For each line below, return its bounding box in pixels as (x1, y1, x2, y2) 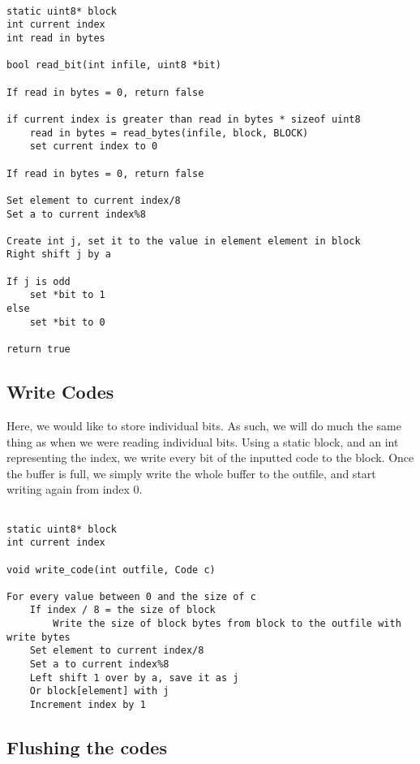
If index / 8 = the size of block (29, 604, 216, 616)
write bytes (6, 631, 71, 643)
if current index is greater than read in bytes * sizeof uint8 (6, 113, 361, 125)
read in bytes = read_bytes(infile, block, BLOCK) (29, 127, 309, 139)
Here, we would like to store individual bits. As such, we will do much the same (6, 417, 401, 434)
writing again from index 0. (6, 481, 143, 498)
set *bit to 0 (29, 316, 105, 328)
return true (6, 343, 71, 356)
